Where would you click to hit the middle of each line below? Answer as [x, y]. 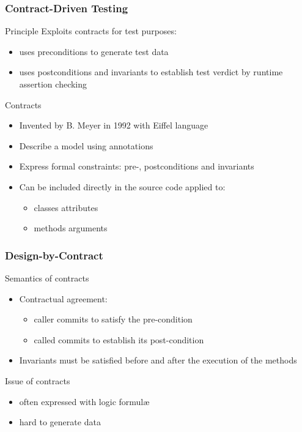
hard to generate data [60, 422]
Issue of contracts [38, 380]
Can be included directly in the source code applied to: [122, 186]
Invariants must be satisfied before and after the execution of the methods [158, 360]
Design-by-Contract [54, 255]
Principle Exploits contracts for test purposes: [91, 31]
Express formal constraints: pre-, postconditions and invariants [137, 166]
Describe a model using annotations [86, 145]
